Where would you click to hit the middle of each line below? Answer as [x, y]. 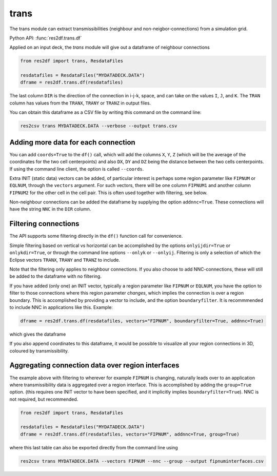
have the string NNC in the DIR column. [50, 209]
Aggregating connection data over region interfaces [94, 366]
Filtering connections [44, 224]
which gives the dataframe [38, 334]
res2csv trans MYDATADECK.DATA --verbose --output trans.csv [99, 126]
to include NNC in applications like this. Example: [61, 307]
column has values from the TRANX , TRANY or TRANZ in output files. [80, 103]
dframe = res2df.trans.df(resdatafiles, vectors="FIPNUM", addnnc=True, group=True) [130, 434]
